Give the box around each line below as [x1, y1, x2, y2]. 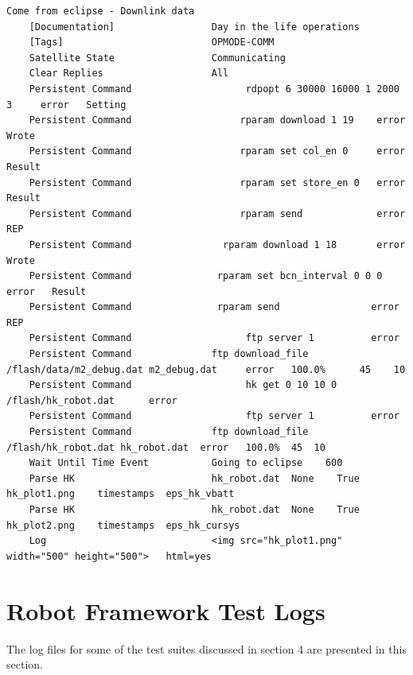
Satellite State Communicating [29, 52, 286, 64]
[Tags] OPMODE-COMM [29, 37, 275, 48]
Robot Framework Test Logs [6, 594, 325, 627]
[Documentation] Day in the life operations [29, 21, 360, 33]
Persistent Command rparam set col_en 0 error [29, 145, 406, 157]
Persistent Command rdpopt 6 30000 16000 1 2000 [29, 83, 399, 95]
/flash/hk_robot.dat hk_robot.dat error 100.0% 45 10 [6, 441, 325, 453]
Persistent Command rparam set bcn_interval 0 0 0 [29, 270, 383, 282]
